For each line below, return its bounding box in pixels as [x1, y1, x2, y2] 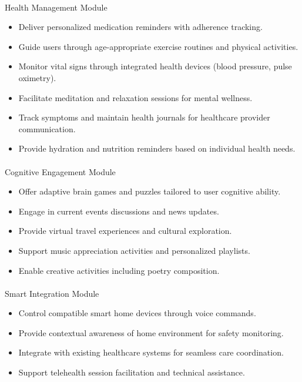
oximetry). [18, 71, 56, 83]
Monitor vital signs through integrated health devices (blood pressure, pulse [18, 60, 292, 72]
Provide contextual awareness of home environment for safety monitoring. [18, 326, 284, 339]
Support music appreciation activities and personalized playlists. [18, 244, 250, 256]
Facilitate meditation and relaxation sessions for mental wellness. [18, 91, 253, 103]
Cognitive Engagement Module [5, 165, 116, 177]
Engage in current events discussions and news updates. [18, 205, 219, 217]
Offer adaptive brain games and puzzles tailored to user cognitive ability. [18, 185, 281, 197]
